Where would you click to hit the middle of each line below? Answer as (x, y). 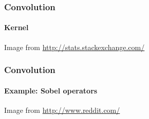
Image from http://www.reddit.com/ (62, 110)
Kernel (16, 27)
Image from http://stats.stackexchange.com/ (74, 47)
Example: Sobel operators (51, 90)
